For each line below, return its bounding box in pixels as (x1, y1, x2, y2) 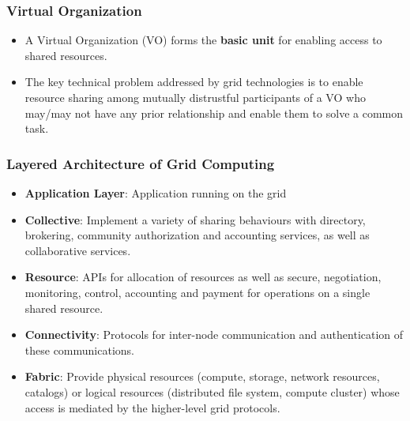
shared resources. (24, 47, 107, 63)
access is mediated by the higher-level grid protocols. (24, 399, 280, 415)
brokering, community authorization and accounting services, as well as (24, 227, 370, 243)
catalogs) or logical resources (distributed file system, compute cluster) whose (24, 383, 400, 400)
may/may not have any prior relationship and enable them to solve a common (24, 104, 403, 121)
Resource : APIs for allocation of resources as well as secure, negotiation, (24, 269, 382, 285)
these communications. (24, 341, 134, 358)
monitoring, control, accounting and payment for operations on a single (24, 284, 371, 300)
